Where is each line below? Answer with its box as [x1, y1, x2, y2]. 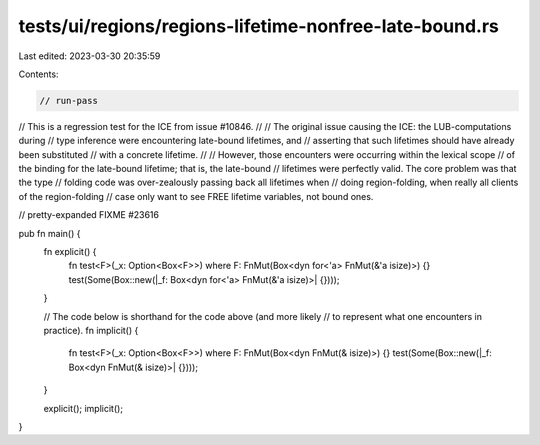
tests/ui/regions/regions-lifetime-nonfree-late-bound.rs [18, 15, 500, 37]
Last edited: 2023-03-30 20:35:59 [18, 50, 161, 62]
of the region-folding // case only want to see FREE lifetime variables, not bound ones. [18, 190, 374, 202]
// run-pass [39, 95, 99, 106]
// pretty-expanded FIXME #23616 [18, 209, 160, 221]
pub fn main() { [18, 227, 81, 239]
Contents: [18, 68, 59, 80]
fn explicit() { [43, 246, 97, 258]
